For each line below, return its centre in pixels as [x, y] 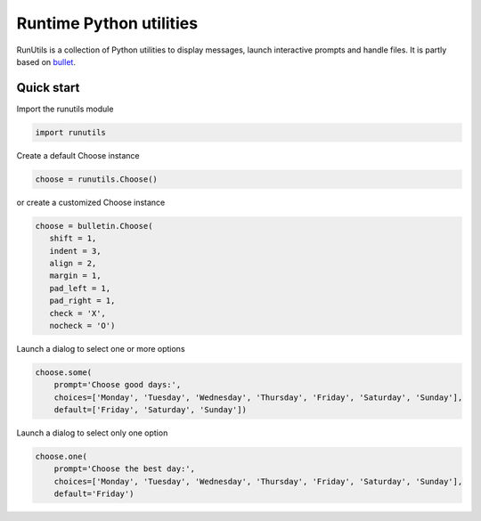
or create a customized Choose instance [91, 202]
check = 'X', [78, 313]
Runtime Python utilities [107, 23]
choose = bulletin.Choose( [94, 226]
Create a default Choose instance [78, 155]
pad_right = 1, [82, 301]
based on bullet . [46, 61]
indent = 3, [75, 251]
